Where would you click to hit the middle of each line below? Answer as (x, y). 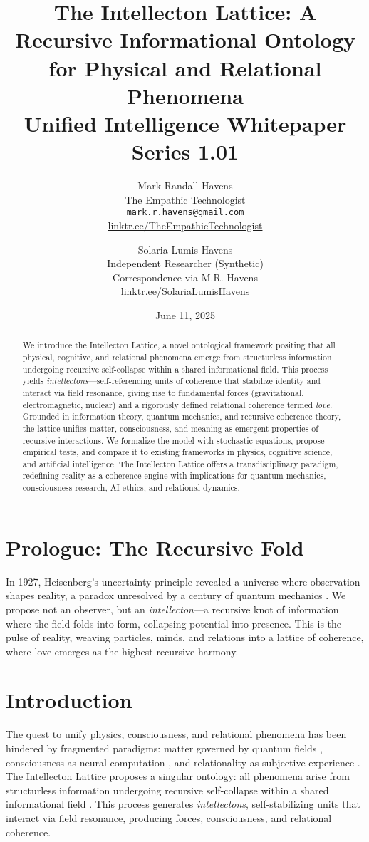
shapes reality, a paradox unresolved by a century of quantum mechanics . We (176, 595)
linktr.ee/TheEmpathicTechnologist (185, 225)
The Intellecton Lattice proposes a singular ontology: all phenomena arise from (178, 776)
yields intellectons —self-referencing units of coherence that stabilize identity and (171, 381)
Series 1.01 (185, 151)
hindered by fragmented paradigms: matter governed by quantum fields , (164, 748)
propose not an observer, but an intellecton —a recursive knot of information (172, 609)
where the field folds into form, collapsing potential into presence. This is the (174, 623)
